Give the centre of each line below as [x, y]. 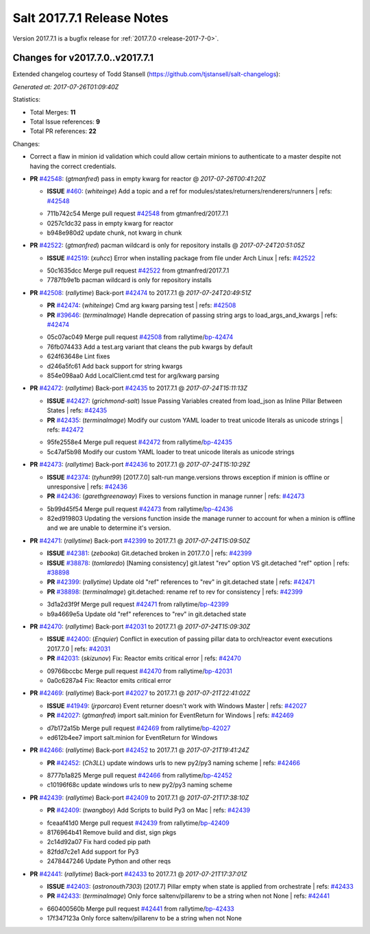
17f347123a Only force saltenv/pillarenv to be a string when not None [145, 918]
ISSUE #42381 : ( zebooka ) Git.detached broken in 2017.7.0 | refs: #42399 [149, 553]
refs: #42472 [65, 430]
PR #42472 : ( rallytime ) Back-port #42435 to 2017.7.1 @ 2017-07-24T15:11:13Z [139, 388]
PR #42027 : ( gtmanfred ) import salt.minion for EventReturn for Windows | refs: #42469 [170, 715]
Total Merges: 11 [53, 112]
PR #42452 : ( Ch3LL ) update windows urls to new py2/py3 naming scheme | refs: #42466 [174, 762]
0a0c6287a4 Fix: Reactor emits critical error [109, 680]
